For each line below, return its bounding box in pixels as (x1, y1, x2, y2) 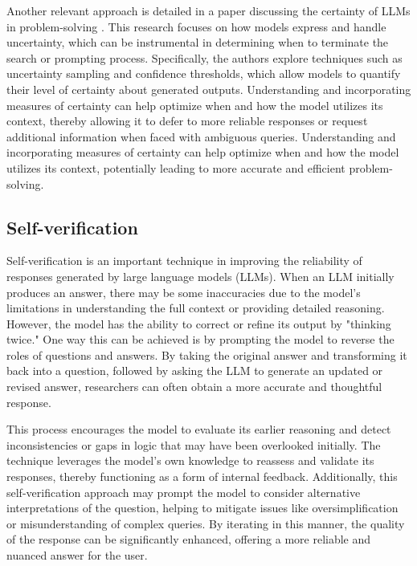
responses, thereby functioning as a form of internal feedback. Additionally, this (6, 468, 398, 485)
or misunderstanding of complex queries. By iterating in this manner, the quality (6, 515, 405, 531)
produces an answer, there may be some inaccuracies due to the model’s (6, 283, 361, 300)
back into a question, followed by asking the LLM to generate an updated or (6, 362, 383, 379)
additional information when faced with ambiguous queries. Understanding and (6, 128, 396, 145)
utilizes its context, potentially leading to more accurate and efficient (6, 159, 345, 176)
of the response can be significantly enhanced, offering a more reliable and (6, 531, 371, 548)
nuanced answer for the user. (6, 547, 148, 564)
